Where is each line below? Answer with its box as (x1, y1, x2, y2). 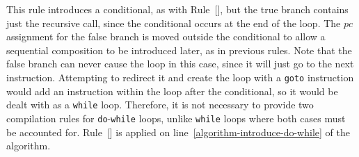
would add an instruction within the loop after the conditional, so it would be (6, 83, 338, 98)
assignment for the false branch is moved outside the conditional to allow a (6, 29, 326, 44)
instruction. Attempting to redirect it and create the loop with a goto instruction (6, 69, 354, 84)
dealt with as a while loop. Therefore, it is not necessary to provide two (6, 97, 314, 112)
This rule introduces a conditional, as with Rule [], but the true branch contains (6, 2, 349, 16)
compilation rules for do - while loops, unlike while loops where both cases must (6, 110, 346, 125)
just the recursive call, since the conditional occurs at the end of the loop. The (6, 15, 341, 30)
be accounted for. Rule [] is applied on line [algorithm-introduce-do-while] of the (6, 124, 350, 139)
